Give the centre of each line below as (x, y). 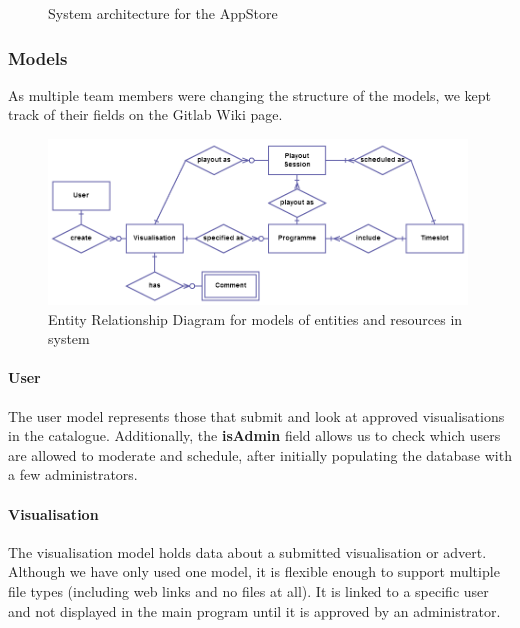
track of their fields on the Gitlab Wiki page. (145, 114)
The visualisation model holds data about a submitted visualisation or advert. (247, 551)
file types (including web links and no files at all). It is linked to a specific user (248, 590)
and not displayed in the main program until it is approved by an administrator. (254, 610)
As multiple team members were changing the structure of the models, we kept (249, 94)
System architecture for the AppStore (163, 13)
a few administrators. (73, 474)
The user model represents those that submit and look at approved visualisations (256, 415)
